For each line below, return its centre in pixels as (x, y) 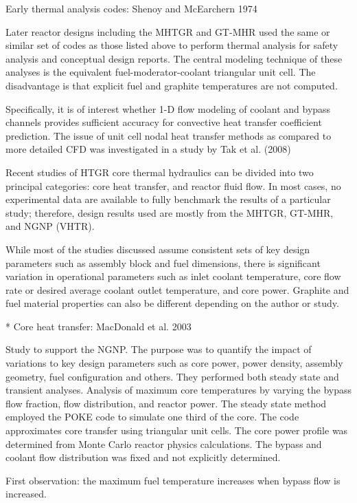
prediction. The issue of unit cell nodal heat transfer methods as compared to (169, 135)
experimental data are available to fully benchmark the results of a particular (168, 199)
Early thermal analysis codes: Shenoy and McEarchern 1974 (131, 8)
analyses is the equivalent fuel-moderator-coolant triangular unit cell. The (161, 72)
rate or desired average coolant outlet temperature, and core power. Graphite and (177, 289)
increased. (26, 494)
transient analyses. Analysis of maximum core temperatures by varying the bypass (179, 390)
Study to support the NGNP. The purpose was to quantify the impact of (159, 349)
